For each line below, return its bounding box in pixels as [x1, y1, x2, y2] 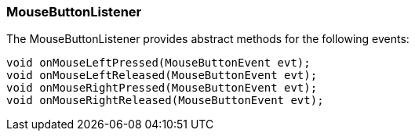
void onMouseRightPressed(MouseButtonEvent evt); [6, 81, 318, 95]
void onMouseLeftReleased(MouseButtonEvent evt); [6, 69, 318, 82]
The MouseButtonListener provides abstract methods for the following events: [6, 32, 410, 46]
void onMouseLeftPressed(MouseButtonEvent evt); [6, 56, 311, 70]
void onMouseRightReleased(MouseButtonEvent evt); [6, 94, 324, 107]
